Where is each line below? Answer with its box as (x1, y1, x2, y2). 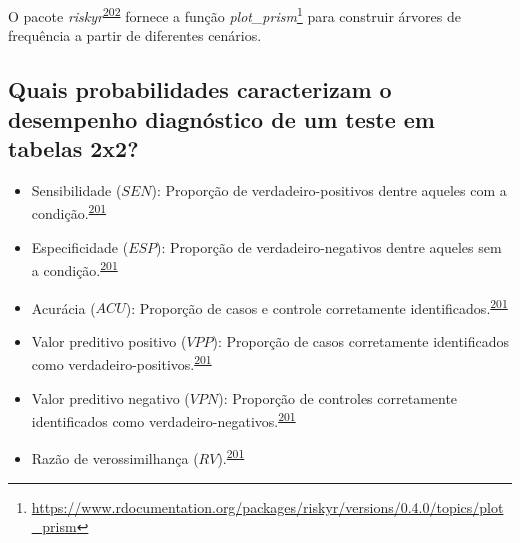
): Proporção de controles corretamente (218, 387, 458, 408)
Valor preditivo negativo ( (31, 387, 190, 408)
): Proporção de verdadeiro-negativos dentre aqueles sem (156, 236, 502, 257)
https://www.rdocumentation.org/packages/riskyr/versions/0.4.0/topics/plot (31, 496, 504, 517)
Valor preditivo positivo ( (31, 330, 187, 351)
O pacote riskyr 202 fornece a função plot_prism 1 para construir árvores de (8, 3, 461, 26)
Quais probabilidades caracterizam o (8, 74, 392, 105)
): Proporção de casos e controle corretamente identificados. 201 (125, 294, 508, 318)
